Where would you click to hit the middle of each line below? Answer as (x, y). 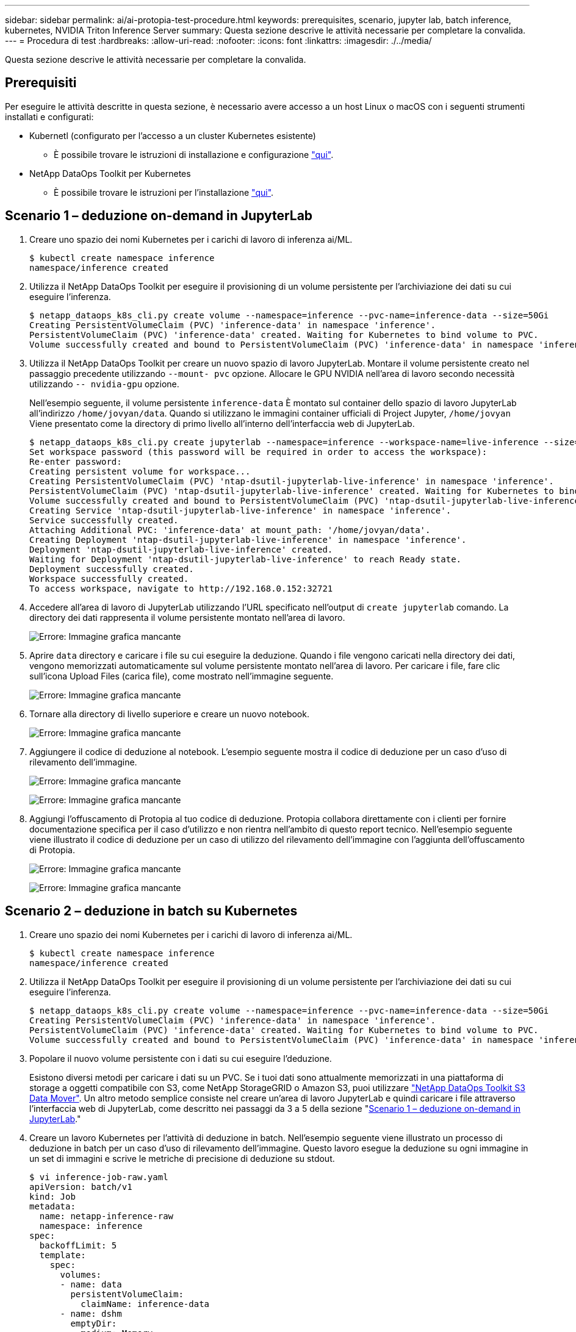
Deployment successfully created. (112, 569)
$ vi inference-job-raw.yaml (99, 1177)
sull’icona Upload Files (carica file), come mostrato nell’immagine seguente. (182, 676)
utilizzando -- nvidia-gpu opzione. (104, 384)
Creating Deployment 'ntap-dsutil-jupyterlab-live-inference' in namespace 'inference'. (248, 539)
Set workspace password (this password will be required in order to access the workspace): (258, 452)
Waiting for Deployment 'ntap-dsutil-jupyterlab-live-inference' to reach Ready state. (246, 559)
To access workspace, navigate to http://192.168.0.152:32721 (181, 588)
